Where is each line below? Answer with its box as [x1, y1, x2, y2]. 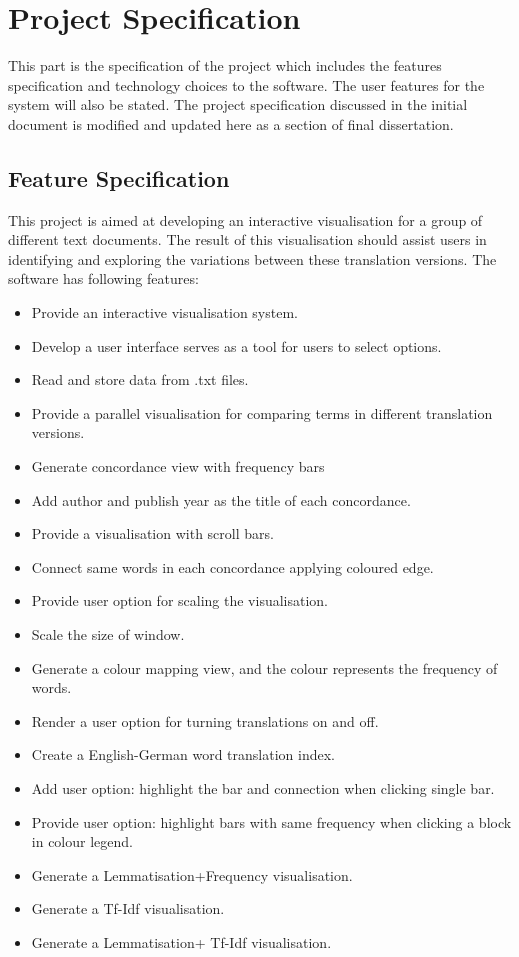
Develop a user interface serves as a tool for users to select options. [31, 335, 442, 356]
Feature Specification [8, 162, 230, 193]
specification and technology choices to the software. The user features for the [8, 74, 485, 95]
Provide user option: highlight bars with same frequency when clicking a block [31, 811, 512, 832]
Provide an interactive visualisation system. [31, 302, 298, 323]
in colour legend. [31, 831, 133, 852]
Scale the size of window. [31, 624, 185, 645]
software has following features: [8, 268, 199, 289]
